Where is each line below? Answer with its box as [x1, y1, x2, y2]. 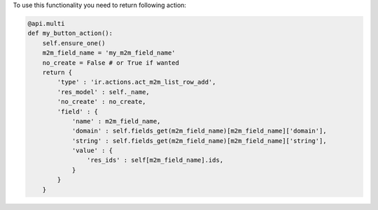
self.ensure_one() [42, 39, 106, 47]
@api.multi [27, 20, 65, 27]
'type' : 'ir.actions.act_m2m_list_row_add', [57, 78, 216, 87]
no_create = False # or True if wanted [42, 59, 180, 66]
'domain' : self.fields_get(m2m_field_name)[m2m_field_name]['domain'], [71, 127, 327, 135]
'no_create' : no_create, [57, 98, 146, 106]
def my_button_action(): [27, 29, 113, 38]
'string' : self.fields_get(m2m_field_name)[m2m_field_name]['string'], [71, 137, 327, 144]
